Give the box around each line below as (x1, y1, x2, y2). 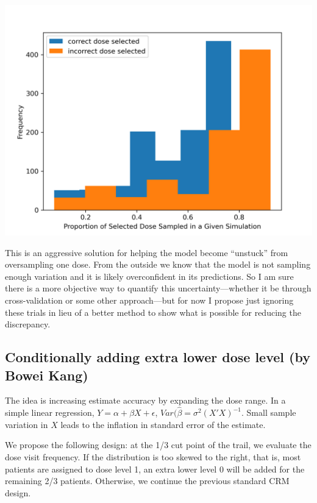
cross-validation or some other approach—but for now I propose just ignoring (5, 293, 294, 306)
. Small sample (241, 406, 296, 419)
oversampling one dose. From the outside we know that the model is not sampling (5, 258, 311, 271)
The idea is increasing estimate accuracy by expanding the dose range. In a (5, 394, 286, 407)
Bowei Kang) (5, 365, 88, 384)
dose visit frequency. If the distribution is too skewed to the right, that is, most (5, 450, 301, 463)
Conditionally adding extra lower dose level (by (5, 348, 310, 366)
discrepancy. (5, 318, 51, 330)
